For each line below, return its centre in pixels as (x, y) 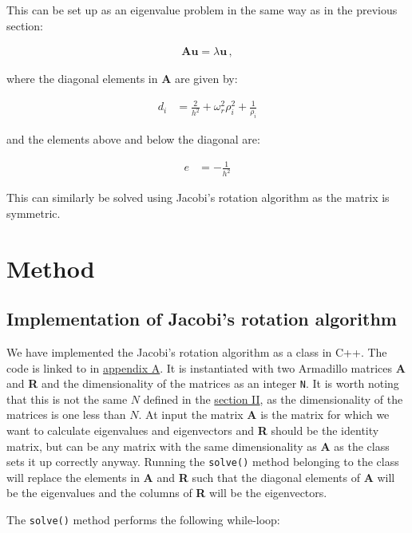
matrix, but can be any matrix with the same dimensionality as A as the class (198, 446)
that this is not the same (67, 399)
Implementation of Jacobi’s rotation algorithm (202, 319)
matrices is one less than (66, 415)
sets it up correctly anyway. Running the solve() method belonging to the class (203, 462)
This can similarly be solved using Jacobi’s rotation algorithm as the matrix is (198, 197)
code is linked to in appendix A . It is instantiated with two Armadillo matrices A (206, 367)
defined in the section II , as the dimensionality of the (273, 399)
